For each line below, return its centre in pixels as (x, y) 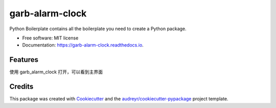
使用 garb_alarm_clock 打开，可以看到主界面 (56, 72)
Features (24, 60)
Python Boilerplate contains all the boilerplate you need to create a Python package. (98, 29)
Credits (21, 87)
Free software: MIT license (50, 38)
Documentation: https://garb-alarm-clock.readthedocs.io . (83, 45)
